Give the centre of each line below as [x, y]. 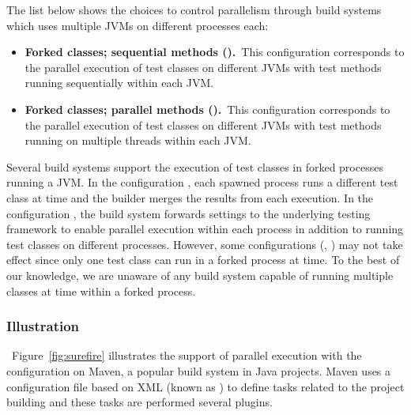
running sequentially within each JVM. [119, 83]
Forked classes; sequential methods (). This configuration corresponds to [215, 52]
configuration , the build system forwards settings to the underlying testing [189, 213]
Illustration [43, 326]
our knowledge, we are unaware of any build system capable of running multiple [200, 275]
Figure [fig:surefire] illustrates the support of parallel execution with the [187, 355]
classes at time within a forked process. [101, 290]
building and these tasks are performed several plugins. [140, 402]
